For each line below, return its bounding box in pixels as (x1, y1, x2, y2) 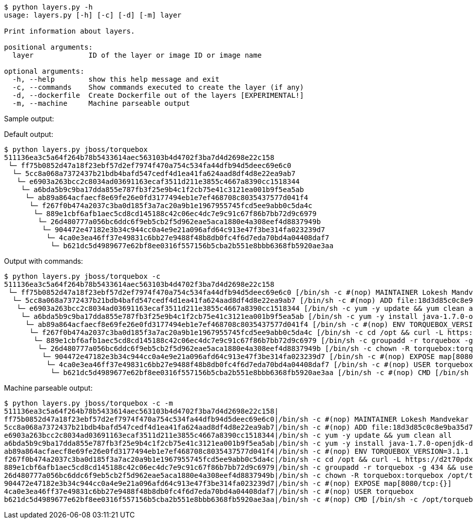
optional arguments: (4, 67, 85, 75)
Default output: (4, 130, 54, 138)
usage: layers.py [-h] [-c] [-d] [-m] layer (4, 11, 182, 19)
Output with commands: (4, 257, 83, 265)
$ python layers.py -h (4, 3, 93, 11)
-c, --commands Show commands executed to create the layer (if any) (12, 83, 304, 91)
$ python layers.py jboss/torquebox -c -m (4, 399, 173, 407)
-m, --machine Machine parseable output (12, 99, 190, 107)
